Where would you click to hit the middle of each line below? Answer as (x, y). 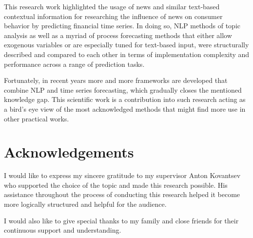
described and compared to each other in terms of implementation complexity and (127, 54)
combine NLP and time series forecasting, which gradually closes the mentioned (123, 89)
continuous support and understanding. (63, 230)
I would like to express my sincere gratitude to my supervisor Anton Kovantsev (122, 175)
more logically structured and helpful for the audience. (85, 204)
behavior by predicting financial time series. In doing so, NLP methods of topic (122, 26)
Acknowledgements (69, 152)
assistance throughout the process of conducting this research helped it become (122, 194)
